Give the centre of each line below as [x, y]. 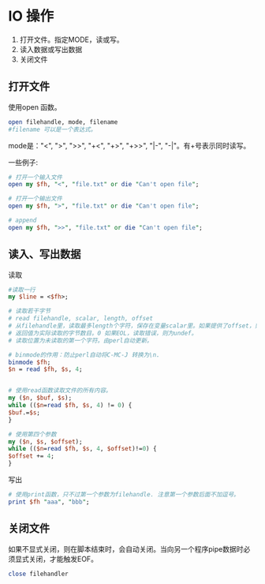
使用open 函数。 [35, 107]
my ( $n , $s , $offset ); [45, 442]
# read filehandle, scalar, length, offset [81, 319]
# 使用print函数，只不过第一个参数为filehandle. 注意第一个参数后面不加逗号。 [124, 495]
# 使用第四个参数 [32, 434]
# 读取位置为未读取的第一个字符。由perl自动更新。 [80, 340]
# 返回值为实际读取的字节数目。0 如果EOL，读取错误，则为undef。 [103, 333]
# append [22, 220]
